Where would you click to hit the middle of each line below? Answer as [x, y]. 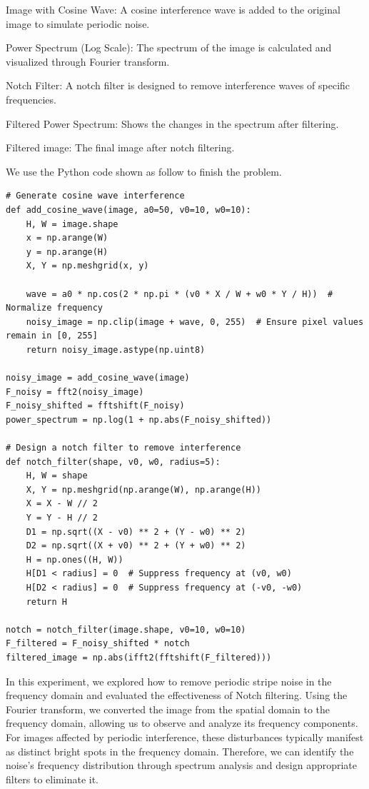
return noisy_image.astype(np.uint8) [116, 350]
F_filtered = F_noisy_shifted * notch [98, 644]
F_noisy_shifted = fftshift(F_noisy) [95, 406]
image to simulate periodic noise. [78, 23]
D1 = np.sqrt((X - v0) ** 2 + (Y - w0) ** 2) [136, 532]
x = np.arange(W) [67, 238]
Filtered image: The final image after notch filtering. [120, 147]
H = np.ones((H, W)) [75, 559]
